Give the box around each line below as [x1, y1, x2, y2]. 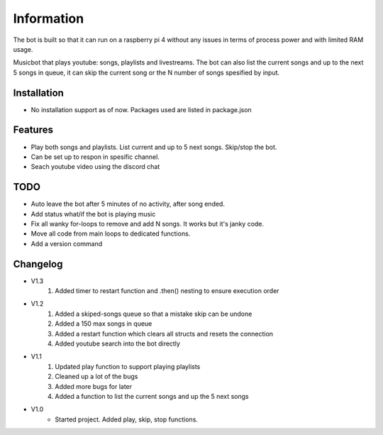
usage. [13, 45, 33, 53]
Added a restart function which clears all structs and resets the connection [55, 329, 273, 338]
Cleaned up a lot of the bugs [55, 373, 138, 381]
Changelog [13, 258, 63, 270]
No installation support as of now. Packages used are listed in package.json [30, 105, 252, 114]
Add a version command [30, 239, 103, 248]
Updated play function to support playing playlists [55, 362, 201, 370]
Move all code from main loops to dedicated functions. [30, 229, 191, 238]
